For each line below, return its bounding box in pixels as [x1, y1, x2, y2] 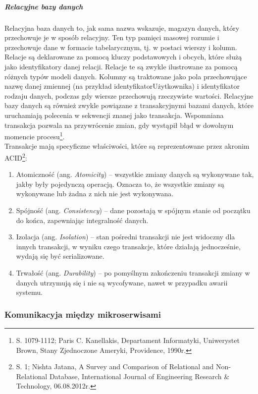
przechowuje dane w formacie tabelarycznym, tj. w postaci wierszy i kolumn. [4, 42, 237, 52]
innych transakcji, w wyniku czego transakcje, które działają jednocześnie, [16, 241, 241, 251]
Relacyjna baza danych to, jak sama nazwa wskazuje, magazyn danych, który [4, 22, 240, 33]
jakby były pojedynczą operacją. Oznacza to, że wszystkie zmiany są [16, 178, 224, 189]
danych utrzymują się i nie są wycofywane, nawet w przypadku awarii [16, 277, 228, 287]
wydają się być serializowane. [16, 251, 104, 261]
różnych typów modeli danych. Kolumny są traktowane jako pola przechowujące [4, 71, 247, 81]
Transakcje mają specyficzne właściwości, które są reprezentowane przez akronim [4, 141, 250, 151]
